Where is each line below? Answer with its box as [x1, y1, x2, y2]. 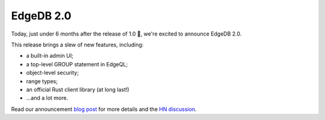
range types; [26, 77, 58, 84]
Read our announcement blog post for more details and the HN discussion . [11, 106, 197, 113]
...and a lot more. [26, 94, 69, 102]
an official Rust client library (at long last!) [26, 86, 129, 93]
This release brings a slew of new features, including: [11, 41, 144, 48]
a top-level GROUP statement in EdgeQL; [26, 60, 128, 68]
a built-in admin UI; [26, 52, 73, 60]
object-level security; [26, 69, 79, 77]
